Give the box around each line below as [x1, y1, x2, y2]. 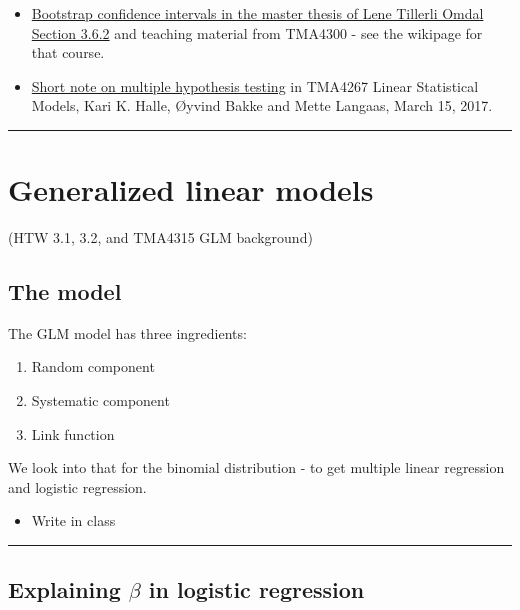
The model [8, 276, 122, 307]
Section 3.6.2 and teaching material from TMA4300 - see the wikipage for [31, 22, 483, 43]
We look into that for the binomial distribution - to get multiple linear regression [8, 457, 505, 478]
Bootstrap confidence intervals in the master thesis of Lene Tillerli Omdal [31, 3, 484, 23]
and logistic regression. [8, 476, 147, 497]
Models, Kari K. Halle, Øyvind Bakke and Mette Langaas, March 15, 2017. [31, 95, 493, 116]
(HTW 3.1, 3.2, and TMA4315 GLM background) [8, 227, 313, 248]
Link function [31, 423, 115, 444]
